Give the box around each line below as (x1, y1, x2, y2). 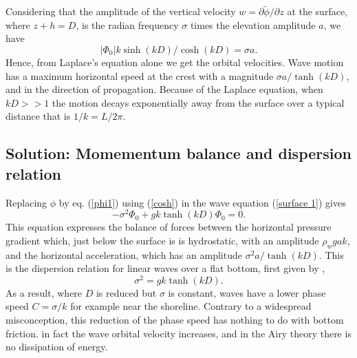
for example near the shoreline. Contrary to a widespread (70, 299, 312, 313)
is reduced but (96, 285, 157, 299)
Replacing (6, 195, 47, 209)
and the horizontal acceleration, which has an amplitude (6, 247, 242, 262)
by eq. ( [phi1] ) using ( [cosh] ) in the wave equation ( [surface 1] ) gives (58, 195, 346, 209)
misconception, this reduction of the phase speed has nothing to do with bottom (6, 313, 344, 327)
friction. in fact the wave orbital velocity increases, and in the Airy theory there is (6, 326, 351, 340)
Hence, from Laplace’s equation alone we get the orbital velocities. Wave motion (6, 55, 344, 69)
